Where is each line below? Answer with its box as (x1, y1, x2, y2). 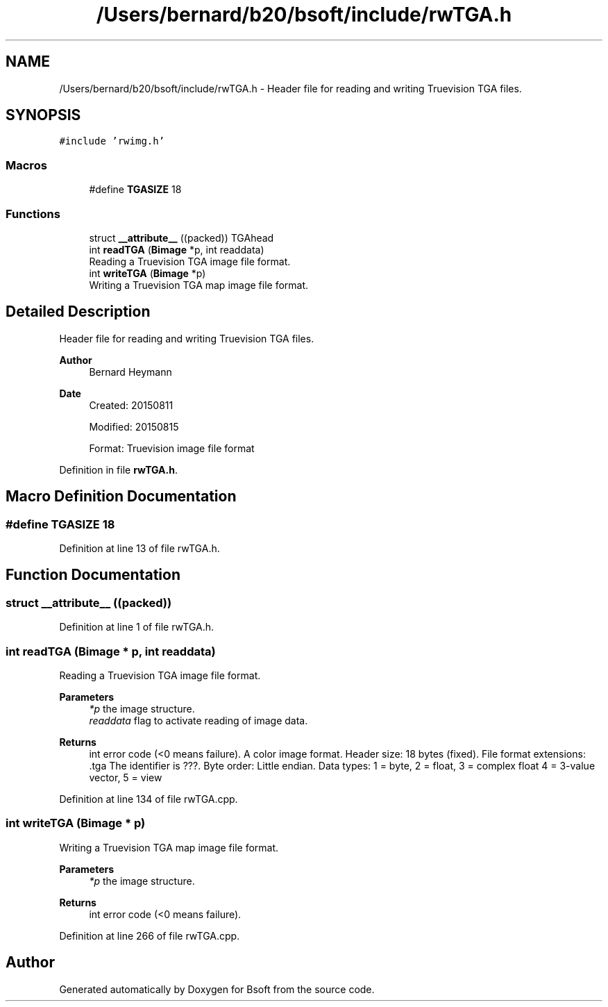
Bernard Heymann (89, 365, 172, 378)
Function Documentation (6, 566, 180, 584)
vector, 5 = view (89, 771, 162, 783)
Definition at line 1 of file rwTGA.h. (59, 621, 214, 633)
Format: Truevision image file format (89, 442, 255, 454)
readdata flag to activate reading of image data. (89, 714, 308, 726)
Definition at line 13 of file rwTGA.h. (59, 542, 220, 554)
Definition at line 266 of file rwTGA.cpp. (59, 929, 240, 942)
